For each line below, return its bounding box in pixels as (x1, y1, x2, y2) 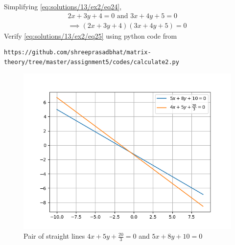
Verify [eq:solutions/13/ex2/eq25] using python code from (4, 30, 177, 41)
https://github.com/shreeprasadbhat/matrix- (4, 49, 151, 56)
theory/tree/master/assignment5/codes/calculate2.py (4, 58, 179, 66)
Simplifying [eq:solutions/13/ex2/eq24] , (4, 1, 122, 11)
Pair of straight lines (23, 231, 85, 241)
